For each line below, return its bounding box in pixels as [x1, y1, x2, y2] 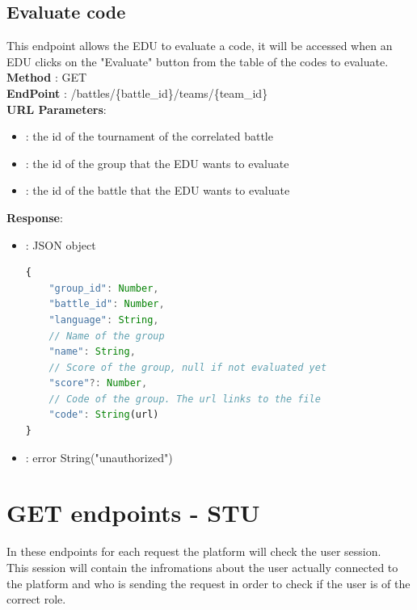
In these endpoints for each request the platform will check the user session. [6, 543, 381, 560]
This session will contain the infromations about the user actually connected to [6, 558, 398, 575]
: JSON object [25, 236, 96, 253]
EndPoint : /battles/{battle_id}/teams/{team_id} [6, 84, 268, 101]
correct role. [6, 591, 66, 608]
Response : [6, 208, 63, 225]
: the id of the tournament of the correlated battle [25, 128, 273, 145]
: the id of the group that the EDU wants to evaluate [25, 154, 289, 171]
